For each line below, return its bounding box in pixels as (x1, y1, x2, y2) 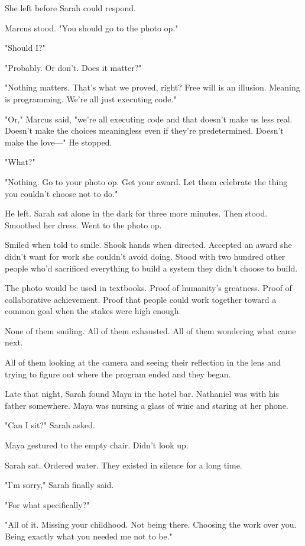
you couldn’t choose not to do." (5, 187, 118, 199)
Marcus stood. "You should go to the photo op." (5, 21, 179, 34)
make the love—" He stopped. (5, 135, 112, 148)
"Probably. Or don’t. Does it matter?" (5, 61, 142, 73)
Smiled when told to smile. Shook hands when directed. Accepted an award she (5, 238, 292, 251)
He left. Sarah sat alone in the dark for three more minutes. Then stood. (5, 207, 268, 219)
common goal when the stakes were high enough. (5, 305, 181, 317)
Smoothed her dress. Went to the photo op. (5, 218, 162, 231)
